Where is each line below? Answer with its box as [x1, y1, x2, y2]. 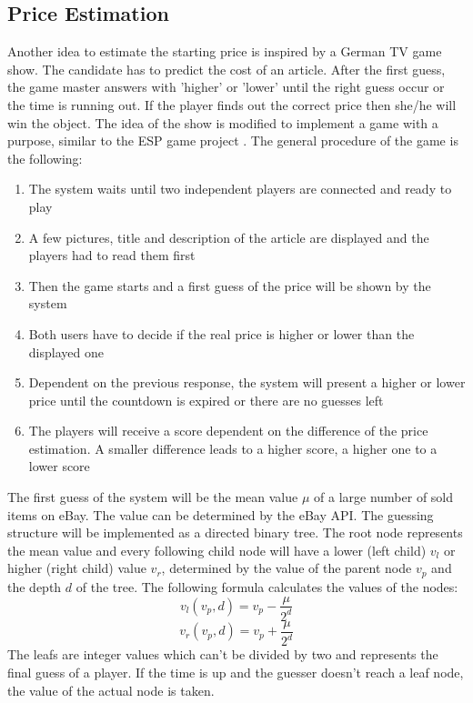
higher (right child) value [7, 558, 146, 577]
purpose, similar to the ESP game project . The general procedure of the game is [7, 131, 458, 150]
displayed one [28, 342, 104, 361]
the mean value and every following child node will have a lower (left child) [7, 540, 427, 559]
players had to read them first [28, 246, 196, 265]
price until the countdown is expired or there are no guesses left [28, 390, 384, 409]
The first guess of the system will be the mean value [7, 487, 298, 507]
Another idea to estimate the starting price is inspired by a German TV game [7, 42, 442, 61]
